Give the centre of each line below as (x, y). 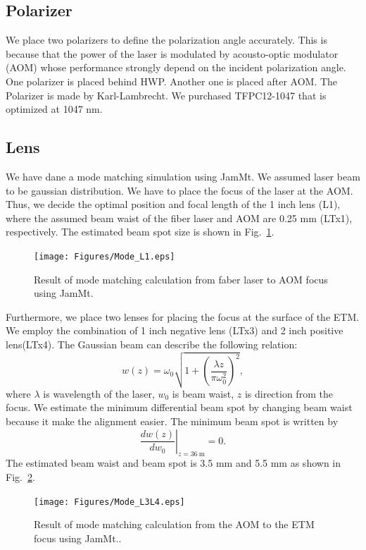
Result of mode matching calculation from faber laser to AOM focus (181, 279)
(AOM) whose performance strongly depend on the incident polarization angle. (176, 67)
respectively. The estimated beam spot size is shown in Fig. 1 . (140, 232)
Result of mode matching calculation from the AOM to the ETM (174, 524)
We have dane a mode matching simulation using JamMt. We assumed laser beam (183, 176)
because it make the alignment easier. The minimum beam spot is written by (172, 421)
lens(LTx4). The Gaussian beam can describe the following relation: (152, 344)
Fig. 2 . (20, 476)
